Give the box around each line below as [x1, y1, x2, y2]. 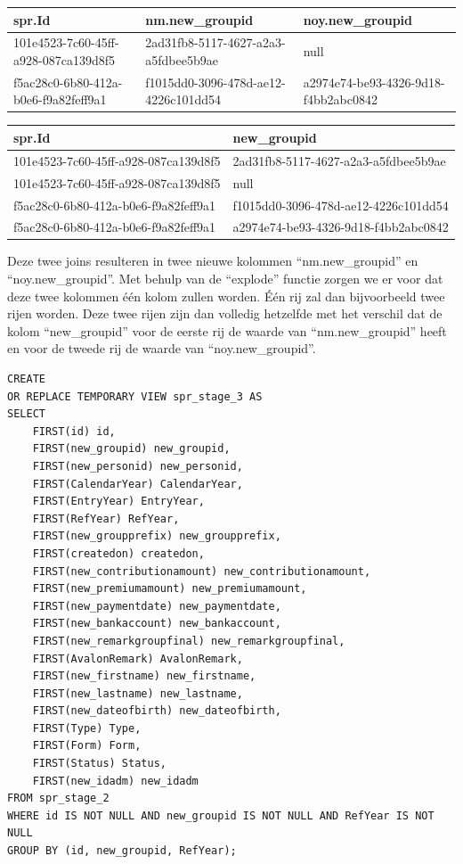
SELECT [7, 407, 45, 421]
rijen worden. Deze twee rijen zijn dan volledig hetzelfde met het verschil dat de [7, 304, 443, 323]
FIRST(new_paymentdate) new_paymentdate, [32, 599, 281, 613]
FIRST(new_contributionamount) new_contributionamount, [32, 564, 371, 578]
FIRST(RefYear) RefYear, [32, 512, 180, 525]
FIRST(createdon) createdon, [32, 547, 205, 560]
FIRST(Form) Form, [32, 739, 142, 753]
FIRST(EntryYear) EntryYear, [32, 495, 205, 508]
